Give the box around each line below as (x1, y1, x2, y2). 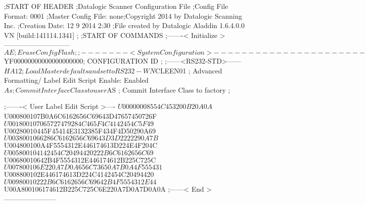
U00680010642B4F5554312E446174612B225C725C (4, 154, 156, 165)
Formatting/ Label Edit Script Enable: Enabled (4, 75, 149, 85)
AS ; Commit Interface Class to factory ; (107, 84, 230, 95)
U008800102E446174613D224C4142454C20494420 (4, 169, 154, 179)
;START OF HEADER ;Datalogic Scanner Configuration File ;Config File (4, 1, 228, 11)
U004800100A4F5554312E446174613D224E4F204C (4, 140, 158, 150)
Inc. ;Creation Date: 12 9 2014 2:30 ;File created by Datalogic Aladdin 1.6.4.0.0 (4, 20, 245, 31)
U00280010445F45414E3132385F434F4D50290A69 (4, 125, 156, 136)
